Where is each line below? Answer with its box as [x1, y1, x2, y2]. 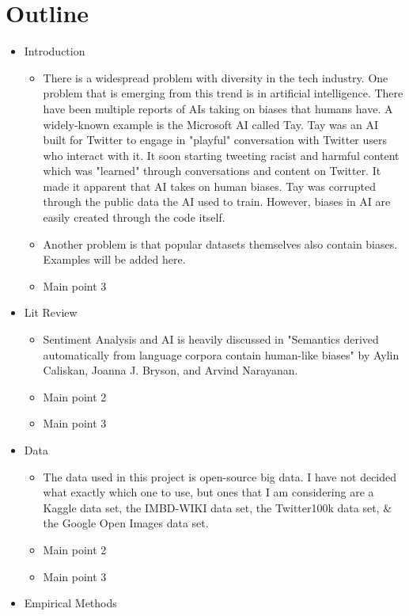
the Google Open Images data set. [43, 515, 209, 531]
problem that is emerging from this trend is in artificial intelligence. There [43, 85, 403, 101]
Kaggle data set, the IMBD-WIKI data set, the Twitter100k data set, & [43, 499, 392, 515]
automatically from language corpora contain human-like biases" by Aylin [43, 346, 400, 363]
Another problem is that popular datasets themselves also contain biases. [43, 235, 398, 252]
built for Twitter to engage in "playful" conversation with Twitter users [43, 131, 388, 148]
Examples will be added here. [43, 251, 186, 268]
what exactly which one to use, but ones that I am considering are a [43, 484, 374, 500]
